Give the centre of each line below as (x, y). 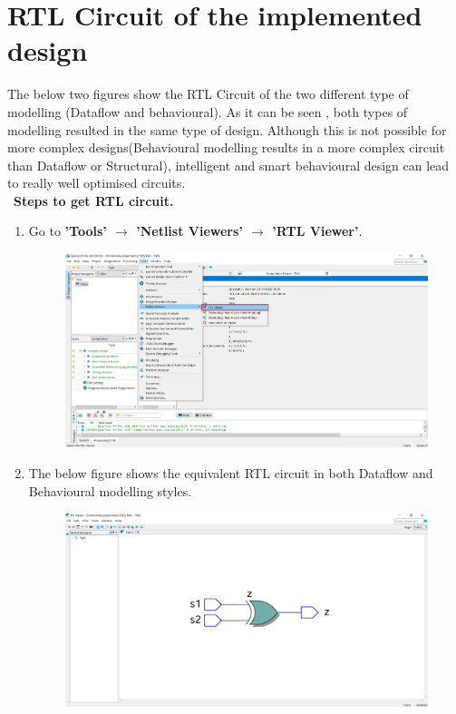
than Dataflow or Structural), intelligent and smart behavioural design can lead (228, 165)
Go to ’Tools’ (68, 231)
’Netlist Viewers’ (189, 231)
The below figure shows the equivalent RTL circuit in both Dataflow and (231, 473)
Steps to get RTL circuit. (94, 200)
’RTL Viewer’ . (317, 231)
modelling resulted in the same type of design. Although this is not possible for (227, 129)
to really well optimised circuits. (97, 183)
